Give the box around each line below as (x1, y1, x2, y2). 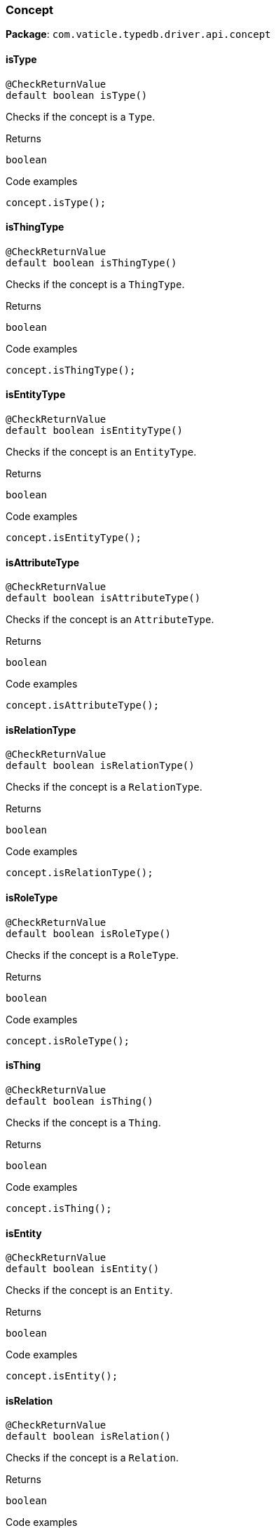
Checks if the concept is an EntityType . (6, 446, 197, 458)
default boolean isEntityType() (6, 425, 183, 437)
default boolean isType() (6, 89, 148, 101)
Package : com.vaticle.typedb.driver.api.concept (6, 28, 271, 41)
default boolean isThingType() (6, 257, 177, 268)
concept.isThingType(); (6, 364, 136, 376)
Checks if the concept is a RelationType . (6, 781, 202, 793)
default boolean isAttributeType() (6, 592, 201, 604)
